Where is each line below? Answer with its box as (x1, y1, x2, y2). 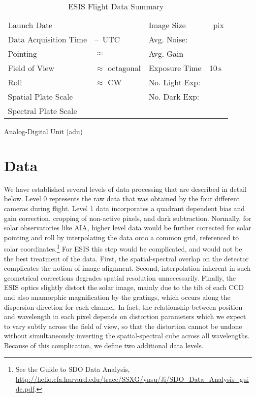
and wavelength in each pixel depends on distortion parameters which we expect (4, 311, 246, 322)
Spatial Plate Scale (8, 91, 73, 102)
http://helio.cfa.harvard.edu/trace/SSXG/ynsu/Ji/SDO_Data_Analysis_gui (15, 374, 249, 384)
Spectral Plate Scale (8, 105, 77, 116)
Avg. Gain (149, 48, 184, 59)
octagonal (107, 62, 141, 73)
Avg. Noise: (149, 34, 188, 45)
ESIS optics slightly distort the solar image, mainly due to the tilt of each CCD (4, 282, 244, 292)
